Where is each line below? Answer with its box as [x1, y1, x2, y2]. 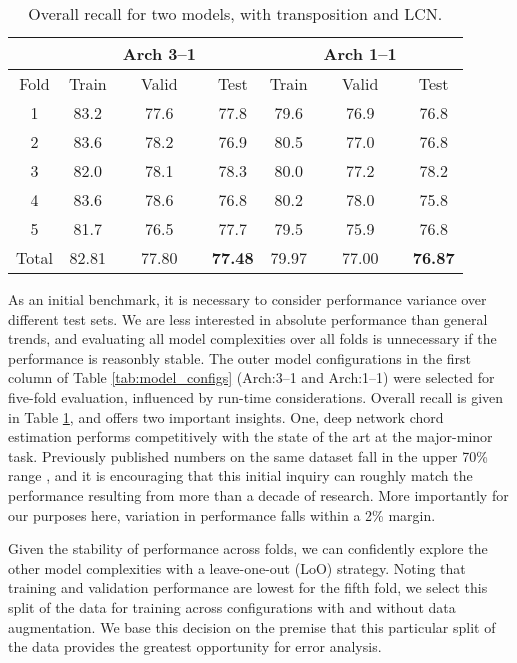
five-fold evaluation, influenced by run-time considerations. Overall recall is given [8, 386, 504, 407]
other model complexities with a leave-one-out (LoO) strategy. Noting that [8, 557, 466, 578]
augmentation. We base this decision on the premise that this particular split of [8, 616, 496, 637]
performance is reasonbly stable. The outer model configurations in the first [8, 347, 472, 368]
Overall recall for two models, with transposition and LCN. [28, 2, 443, 25]
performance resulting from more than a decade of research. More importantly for [8, 484, 509, 505]
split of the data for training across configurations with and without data [8, 596, 456, 617]
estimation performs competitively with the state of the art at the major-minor [8, 426, 493, 447]
